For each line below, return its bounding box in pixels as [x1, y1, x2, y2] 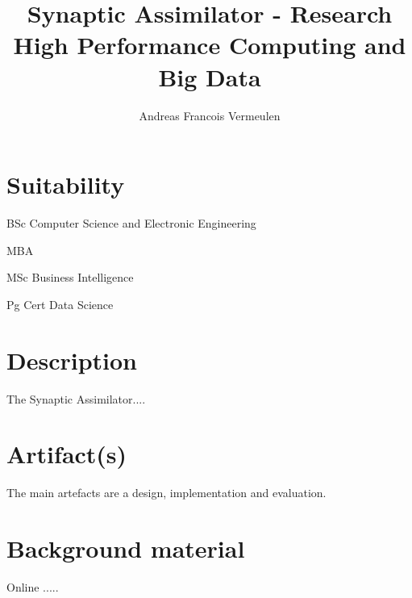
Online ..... [6, 578, 59, 595]
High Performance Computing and [13, 28, 406, 61]
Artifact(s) [6, 437, 127, 470]
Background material [6, 532, 245, 565]
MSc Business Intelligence [6, 269, 134, 286]
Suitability [6, 168, 125, 201]
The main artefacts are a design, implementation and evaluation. [6, 484, 327, 501]
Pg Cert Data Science [6, 295, 114, 312]
